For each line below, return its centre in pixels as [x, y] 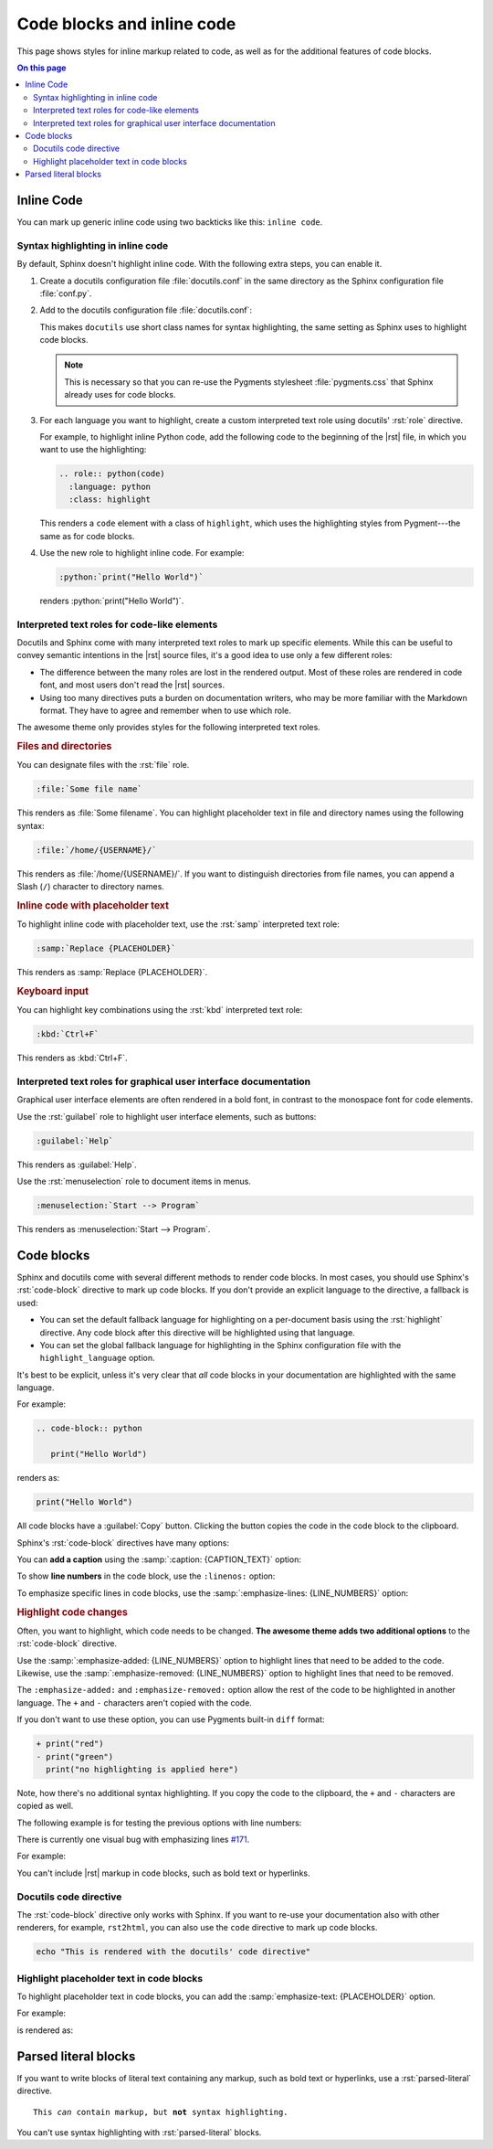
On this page [42, 68]
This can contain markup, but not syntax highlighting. [161, 2112]
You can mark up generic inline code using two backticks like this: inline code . [170, 222]
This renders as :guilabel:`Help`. [77, 1165]
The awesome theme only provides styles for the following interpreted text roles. [169, 728]
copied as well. [45, 1806]
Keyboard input [53, 991]
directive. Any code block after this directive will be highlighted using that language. [197, 1332]
